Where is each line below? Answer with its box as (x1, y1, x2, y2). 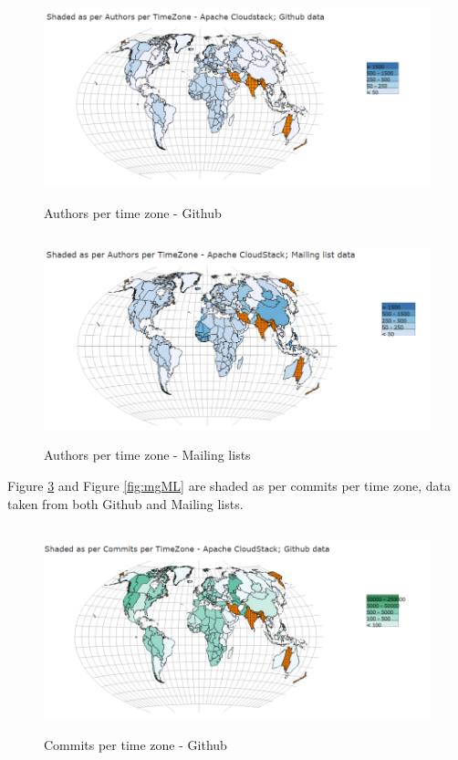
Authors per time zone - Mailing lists (44, 445, 251, 464)
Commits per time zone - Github (44, 735, 227, 755)
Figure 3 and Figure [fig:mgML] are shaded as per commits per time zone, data (7, 475, 451, 495)
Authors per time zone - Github (44, 203, 222, 223)
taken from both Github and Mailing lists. (7, 494, 244, 513)
